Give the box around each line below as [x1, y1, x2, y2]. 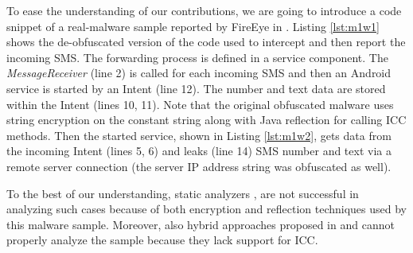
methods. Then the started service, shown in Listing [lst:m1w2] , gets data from [6, 127, 392, 143]
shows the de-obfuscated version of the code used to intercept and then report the [6, 33, 406, 50]
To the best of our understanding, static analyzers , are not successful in [6, 185, 359, 201]
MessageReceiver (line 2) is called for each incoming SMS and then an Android [6, 64, 392, 81]
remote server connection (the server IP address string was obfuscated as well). [6, 158, 392, 174]
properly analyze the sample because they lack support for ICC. [6, 232, 318, 248]
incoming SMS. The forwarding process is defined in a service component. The [6, 49, 388, 65]
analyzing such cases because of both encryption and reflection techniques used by [6, 200, 407, 217]
